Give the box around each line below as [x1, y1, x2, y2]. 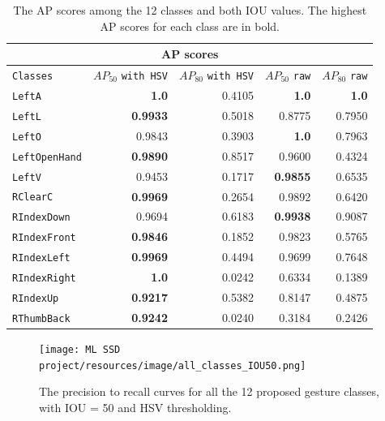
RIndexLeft [12, 252, 71, 264]
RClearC [12, 191, 53, 204]
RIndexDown [12, 212, 71, 224]
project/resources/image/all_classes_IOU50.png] [39, 359, 306, 372]
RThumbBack [12, 312, 71, 324]
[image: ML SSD [39, 344, 121, 356]
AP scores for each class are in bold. [100, 17, 280, 34]
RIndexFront [12, 232, 76, 244]
